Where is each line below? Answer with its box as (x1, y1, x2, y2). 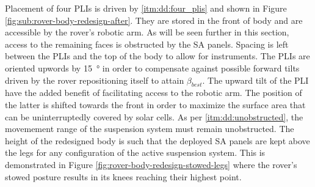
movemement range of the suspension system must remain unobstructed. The (5, 122, 294, 135)
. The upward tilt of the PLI (202, 73, 309, 86)
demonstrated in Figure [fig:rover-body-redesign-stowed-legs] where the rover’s (5, 158, 297, 170)
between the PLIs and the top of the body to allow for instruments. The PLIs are (5, 50, 310, 62)
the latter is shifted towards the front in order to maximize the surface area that (5, 98, 306, 111)
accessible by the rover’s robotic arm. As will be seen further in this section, (5, 26, 289, 38)
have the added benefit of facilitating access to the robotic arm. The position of (5, 86, 302, 99)
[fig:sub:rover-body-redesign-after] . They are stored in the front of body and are (5, 13, 303, 26)
